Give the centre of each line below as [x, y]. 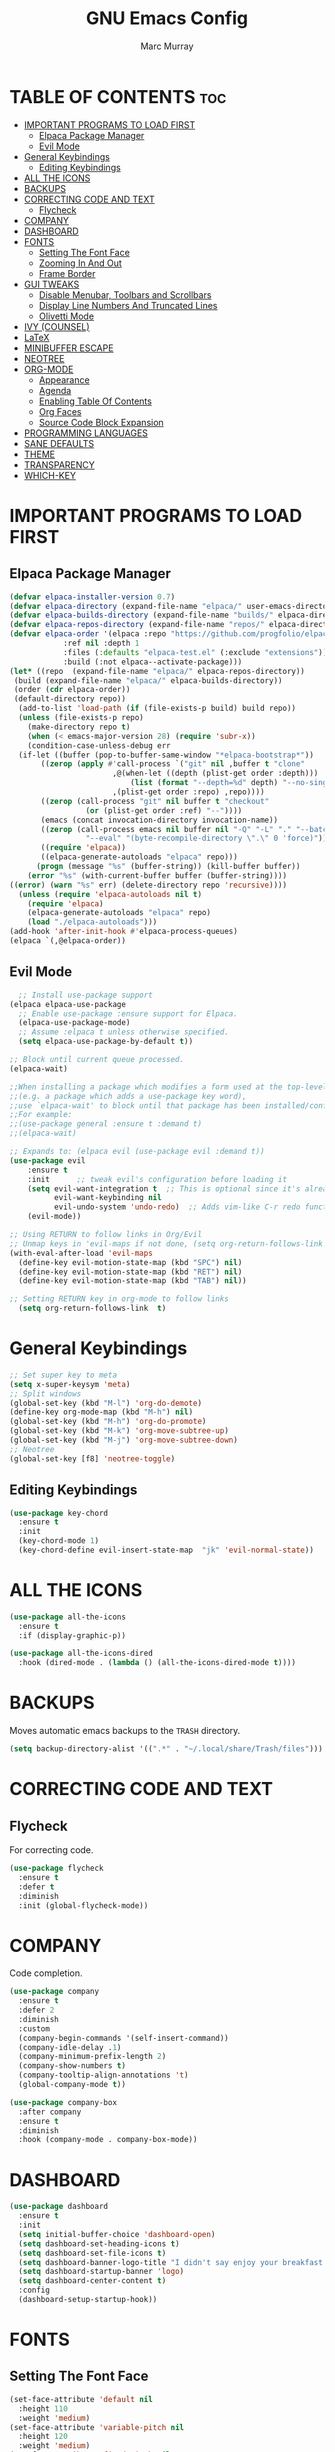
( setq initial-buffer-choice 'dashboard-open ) [117, 2234]
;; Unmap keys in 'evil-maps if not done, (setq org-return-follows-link [166, 1243]
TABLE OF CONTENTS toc [118, 96]
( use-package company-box [63, 2102]
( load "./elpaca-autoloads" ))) [92, 922]
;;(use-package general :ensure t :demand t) [105, 1124]
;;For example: [41, 1115]
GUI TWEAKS [51, 284]
